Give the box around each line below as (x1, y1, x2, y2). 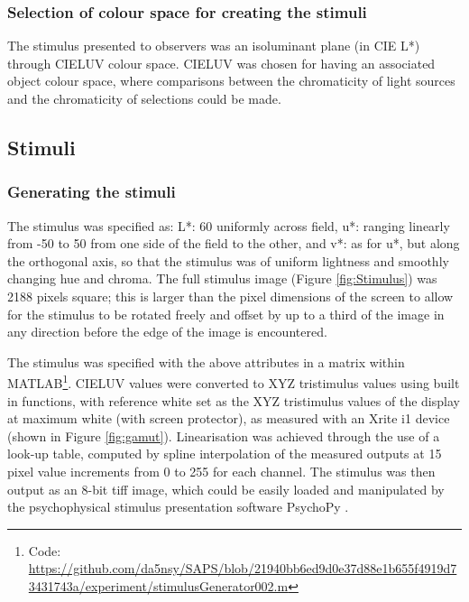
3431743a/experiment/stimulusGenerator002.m (28, 576, 289, 595)
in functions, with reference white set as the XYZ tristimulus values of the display (7, 391, 460, 410)
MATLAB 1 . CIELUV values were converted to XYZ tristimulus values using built (7, 371, 460, 392)
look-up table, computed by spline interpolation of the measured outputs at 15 (7, 444, 442, 463)
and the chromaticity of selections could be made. (7, 89, 281, 107)
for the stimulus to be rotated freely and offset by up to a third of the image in (7, 304, 445, 323)
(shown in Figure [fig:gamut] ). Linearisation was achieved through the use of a (7, 426, 440, 445)
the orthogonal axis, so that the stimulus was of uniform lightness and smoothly (7, 251, 449, 270)
